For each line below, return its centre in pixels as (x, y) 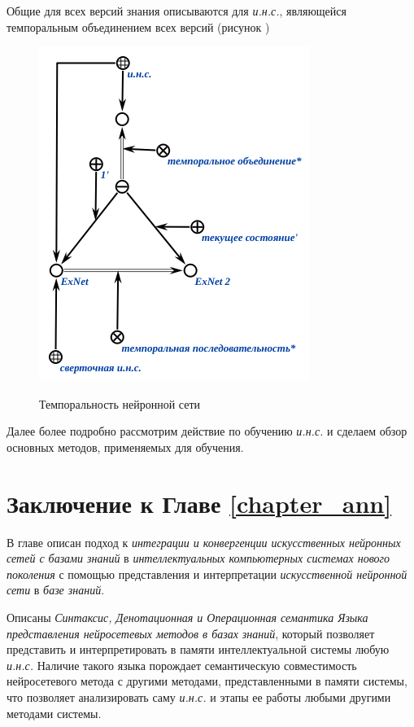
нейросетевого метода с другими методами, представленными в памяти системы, (207, 681)
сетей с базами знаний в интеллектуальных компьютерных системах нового (198, 558)
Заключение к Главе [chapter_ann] (199, 503)
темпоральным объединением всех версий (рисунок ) (138, 26)
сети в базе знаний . (56, 590)
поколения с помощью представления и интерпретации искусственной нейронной (207, 574)
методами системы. (54, 713)
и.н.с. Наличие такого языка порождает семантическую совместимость (182, 665)
